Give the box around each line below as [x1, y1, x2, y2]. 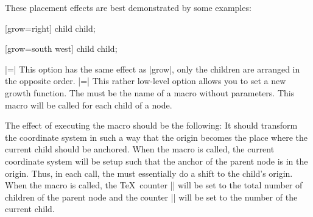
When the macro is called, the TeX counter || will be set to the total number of [5, 179, 303, 191]
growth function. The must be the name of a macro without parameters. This [5, 86, 295, 99]
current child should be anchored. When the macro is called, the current [5, 143, 275, 155]
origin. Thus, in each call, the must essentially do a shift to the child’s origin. [5, 166, 293, 179]
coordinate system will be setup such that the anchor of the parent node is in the [5, 154, 308, 167]
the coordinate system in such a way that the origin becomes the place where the [5, 130, 308, 143]
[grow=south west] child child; [5, 42, 118, 55]
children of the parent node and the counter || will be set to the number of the [5, 190, 298, 203]
